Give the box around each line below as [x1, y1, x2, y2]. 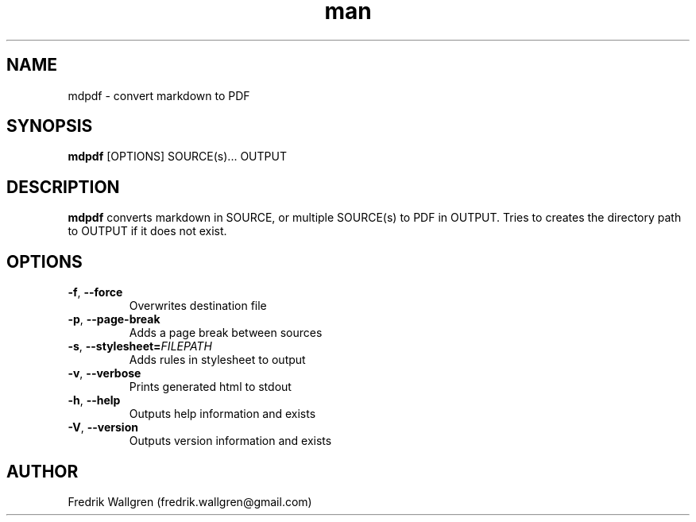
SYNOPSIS [6, 116, 93, 137]
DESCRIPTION [6, 176, 120, 197]
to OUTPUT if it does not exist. [68, 224, 227, 238]
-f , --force [68, 285, 123, 300]
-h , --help [68, 393, 121, 408]
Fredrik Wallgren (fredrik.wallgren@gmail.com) [68, 494, 312, 508]
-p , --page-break [68, 312, 160, 327]
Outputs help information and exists [129, 407, 316, 421]
